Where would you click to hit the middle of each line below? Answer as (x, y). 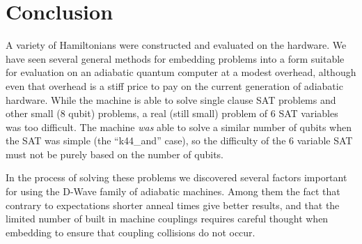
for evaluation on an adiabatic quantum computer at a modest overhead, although (181, 72)
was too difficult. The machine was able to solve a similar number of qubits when (179, 127)
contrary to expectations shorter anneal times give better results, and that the (173, 205)
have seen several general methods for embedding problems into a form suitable (175, 58)
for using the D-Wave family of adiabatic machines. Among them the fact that (173, 191)
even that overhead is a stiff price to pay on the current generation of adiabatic (174, 85)
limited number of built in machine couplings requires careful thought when (167, 219)
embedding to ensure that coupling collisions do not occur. (131, 232)
